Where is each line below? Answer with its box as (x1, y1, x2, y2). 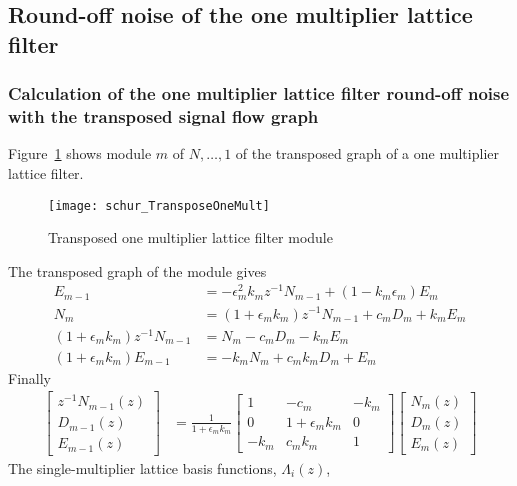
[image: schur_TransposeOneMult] (48, 198, 270, 213)
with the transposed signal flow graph (8, 104, 319, 129)
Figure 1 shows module (8, 143, 152, 164)
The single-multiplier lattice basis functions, (8, 457, 277, 478)
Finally (8, 367, 51, 388)
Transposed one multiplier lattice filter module (48, 227, 333, 248)
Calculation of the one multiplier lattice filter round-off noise (8, 81, 510, 106)
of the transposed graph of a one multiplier (235, 143, 499, 164)
